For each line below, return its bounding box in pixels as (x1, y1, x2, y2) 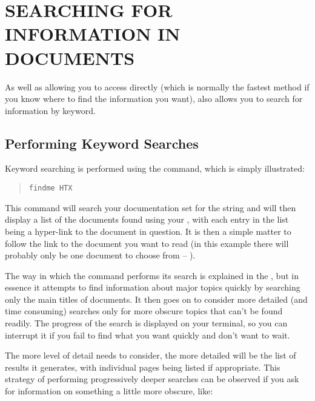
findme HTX (28, 184, 73, 193)
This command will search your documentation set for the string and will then (5, 201, 296, 214)
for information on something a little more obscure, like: (5, 385, 213, 397)
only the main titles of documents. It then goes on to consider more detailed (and (5, 292, 308, 305)
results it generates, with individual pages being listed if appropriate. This (5, 360, 280, 373)
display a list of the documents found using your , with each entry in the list (5, 213, 289, 226)
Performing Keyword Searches (5, 133, 199, 152)
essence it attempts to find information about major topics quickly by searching (5, 281, 300, 294)
